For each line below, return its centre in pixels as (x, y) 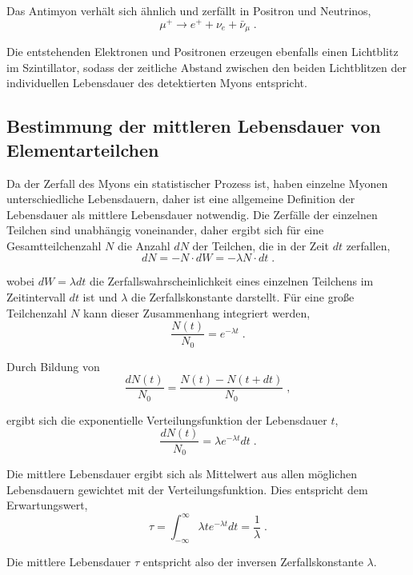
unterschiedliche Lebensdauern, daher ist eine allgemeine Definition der (181, 199)
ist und (100, 297)
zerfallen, (368, 245)
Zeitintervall (36, 297)
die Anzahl (144, 245)
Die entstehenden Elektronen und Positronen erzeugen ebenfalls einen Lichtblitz (202, 52)
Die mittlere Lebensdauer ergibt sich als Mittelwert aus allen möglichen (182, 473)
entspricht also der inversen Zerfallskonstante (253, 562)
